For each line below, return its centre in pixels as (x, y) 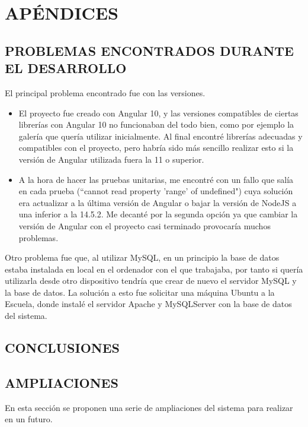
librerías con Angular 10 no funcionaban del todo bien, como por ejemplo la (156, 124)
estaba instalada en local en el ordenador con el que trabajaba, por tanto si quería (154, 269)
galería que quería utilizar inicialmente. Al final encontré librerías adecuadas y (161, 136)
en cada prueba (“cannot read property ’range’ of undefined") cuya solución (156, 191)
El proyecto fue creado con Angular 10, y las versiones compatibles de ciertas (158, 113)
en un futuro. (29, 419)
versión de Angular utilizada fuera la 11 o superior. (111, 159)
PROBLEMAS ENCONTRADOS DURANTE (149, 50)
